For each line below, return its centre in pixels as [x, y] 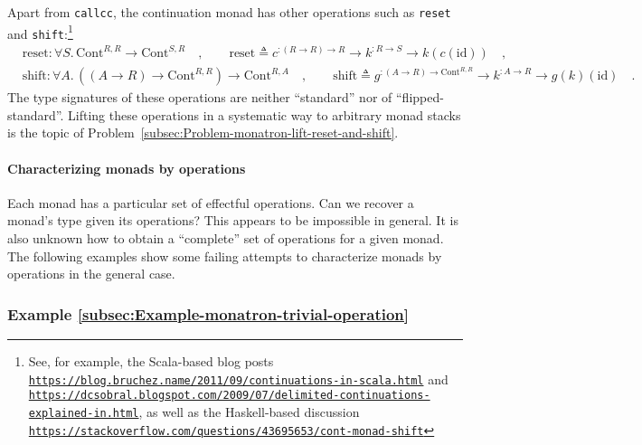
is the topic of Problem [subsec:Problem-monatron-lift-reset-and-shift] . [203, 133]
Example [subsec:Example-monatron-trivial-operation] [208, 313]
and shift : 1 [40, 32]
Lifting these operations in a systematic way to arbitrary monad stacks [264, 114]
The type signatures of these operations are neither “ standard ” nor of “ [205, 97]
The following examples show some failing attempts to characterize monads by [225, 256]
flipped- [423, 97]
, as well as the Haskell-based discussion [249, 411]
